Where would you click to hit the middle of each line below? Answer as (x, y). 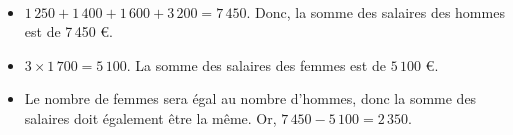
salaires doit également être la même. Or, (150, 117)
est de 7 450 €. (68, 31)
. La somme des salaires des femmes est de (256, 64)
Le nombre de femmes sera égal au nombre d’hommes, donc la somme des (250, 98)
